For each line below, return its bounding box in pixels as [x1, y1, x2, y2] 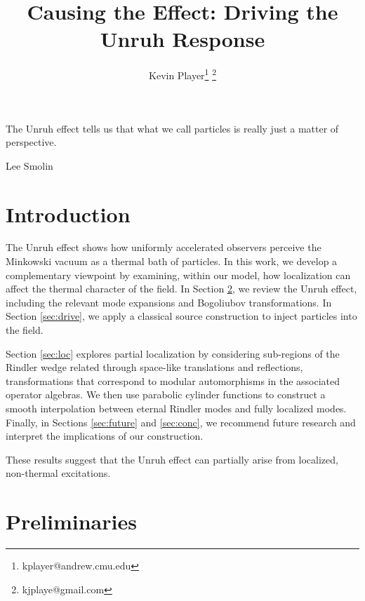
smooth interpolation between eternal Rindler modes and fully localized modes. [6, 401, 347, 415]
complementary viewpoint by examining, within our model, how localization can [6, 267, 351, 282]
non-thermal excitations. [6, 466, 111, 480]
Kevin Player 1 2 [149, 66, 216, 82]
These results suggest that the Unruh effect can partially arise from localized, [6, 452, 338, 466]
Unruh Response [100, 25, 265, 53]
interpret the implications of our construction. [6, 428, 204, 443]
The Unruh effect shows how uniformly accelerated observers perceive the [6, 240, 321, 255]
